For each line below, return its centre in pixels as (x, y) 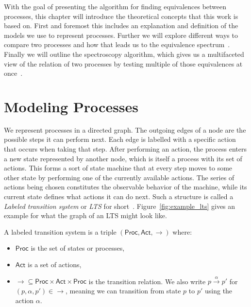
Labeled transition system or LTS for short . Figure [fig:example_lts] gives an (120, 206)
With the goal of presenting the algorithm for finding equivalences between (115, 6)
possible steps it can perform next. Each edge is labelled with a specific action (120, 139)
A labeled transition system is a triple (60, 231)
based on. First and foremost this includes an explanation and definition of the (121, 26)
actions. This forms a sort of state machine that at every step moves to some (118, 168)
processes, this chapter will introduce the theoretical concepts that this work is (121, 16)
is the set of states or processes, (78, 248)
